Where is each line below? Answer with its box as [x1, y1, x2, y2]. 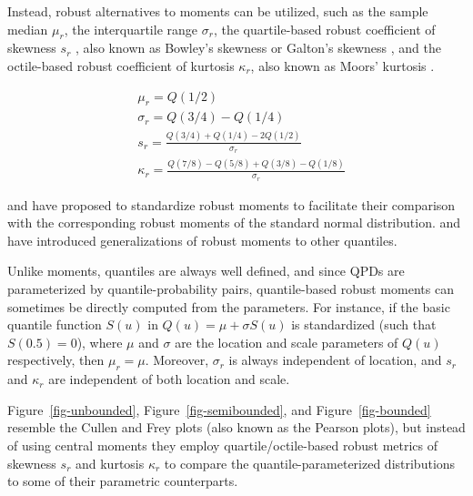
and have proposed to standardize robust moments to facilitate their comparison [7, 195, 456, 214]
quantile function [7, 315, 102, 334]
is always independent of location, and [228, 350, 442, 369]
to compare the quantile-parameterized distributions [164, 453, 456, 472]
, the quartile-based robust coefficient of [213, 19, 436, 38]
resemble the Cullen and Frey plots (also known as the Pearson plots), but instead [7, 418, 466, 437]
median [7, 19, 48, 38]
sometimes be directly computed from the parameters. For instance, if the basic [7, 297, 450, 316]
